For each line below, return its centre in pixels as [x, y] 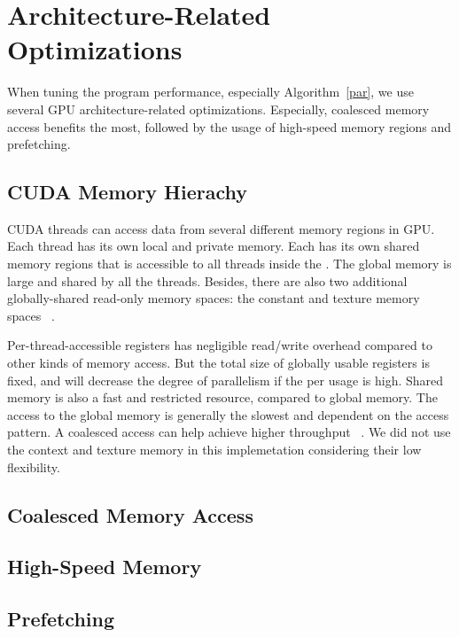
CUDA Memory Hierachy [128, 192]
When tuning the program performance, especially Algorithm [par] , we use [210, 92]
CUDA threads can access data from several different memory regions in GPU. [221, 228]
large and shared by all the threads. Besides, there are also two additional [207, 280]
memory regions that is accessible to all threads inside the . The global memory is [229, 264]
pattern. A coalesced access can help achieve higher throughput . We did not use [229, 432]
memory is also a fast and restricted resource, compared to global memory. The [222, 397]
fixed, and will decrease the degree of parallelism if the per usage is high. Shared [226, 380]
